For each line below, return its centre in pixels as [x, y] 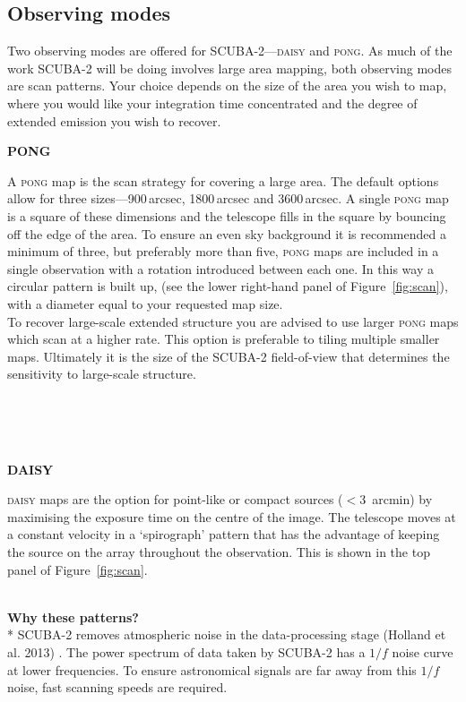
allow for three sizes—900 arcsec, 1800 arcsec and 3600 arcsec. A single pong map [228, 198]
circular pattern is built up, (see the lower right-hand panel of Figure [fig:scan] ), [228, 286]
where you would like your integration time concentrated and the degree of [212, 103]
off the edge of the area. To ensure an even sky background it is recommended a [227, 233]
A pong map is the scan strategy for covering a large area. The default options [223, 180]
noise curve [423, 652]
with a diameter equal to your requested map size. [145, 303]
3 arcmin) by [396, 499]
